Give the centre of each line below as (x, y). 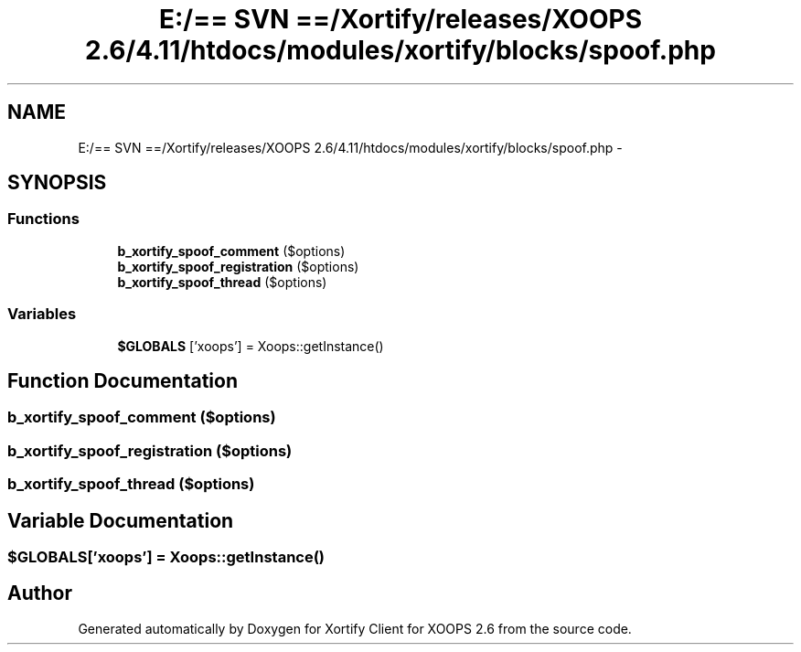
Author (40, 593)
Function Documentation (123, 380)
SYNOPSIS (57, 183)
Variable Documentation (121, 520)
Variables (42, 314)
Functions (43, 219)
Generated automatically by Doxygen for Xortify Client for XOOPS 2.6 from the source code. (355, 628)
